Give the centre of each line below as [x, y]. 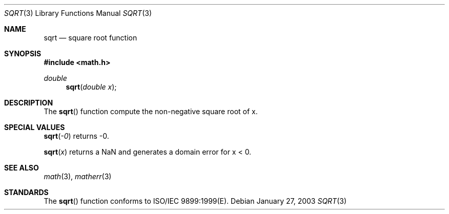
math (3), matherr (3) [78, 176]
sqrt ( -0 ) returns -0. [76, 136]
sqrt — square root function [90, 38]
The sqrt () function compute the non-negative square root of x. [151, 111]
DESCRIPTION [29, 103]
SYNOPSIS [23, 53]
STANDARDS [26, 192]
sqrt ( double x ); [91, 87]
